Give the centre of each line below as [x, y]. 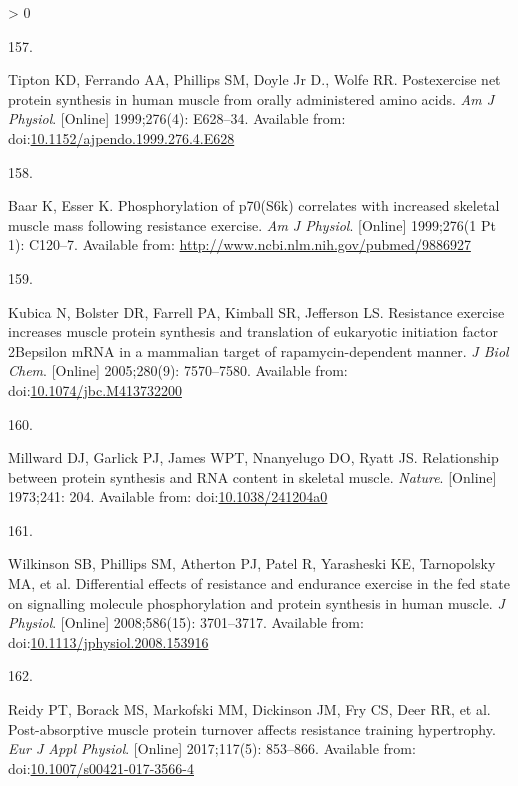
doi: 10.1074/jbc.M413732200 [95, 389]
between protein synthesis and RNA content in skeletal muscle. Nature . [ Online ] [252, 476]
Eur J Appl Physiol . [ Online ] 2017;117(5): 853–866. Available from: [212, 748]
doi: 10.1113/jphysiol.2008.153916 [108, 641]
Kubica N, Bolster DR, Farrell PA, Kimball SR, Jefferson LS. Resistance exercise [256, 311]
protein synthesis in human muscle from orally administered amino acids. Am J [251, 98]
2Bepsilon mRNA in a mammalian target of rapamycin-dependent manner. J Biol [258, 350]
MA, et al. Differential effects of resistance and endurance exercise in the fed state [259, 583]
